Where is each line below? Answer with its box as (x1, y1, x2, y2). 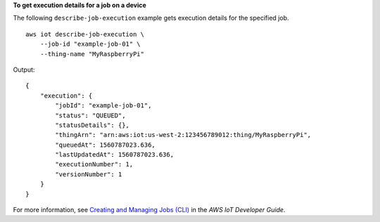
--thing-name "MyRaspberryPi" (39, 50, 144, 58)
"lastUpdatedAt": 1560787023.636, (55, 151, 175, 159)
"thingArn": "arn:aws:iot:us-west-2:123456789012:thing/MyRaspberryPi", (55, 131, 312, 139)
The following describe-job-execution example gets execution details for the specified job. (13, 14, 289, 22)
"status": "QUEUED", (55, 111, 126, 119)
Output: (13, 65, 35, 74)
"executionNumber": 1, (55, 160, 134, 169)
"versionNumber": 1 (55, 170, 122, 178)
